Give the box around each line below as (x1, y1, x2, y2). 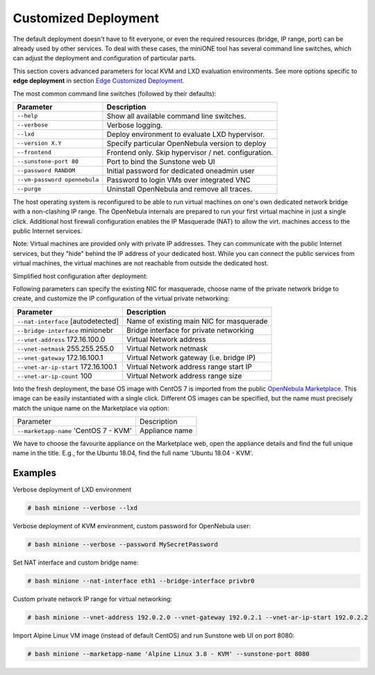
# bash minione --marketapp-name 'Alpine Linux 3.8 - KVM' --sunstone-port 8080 (27, 650, 310, 658)
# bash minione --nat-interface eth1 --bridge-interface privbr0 (27, 577, 255, 585)
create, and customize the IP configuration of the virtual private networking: (12, 294, 230, 302)
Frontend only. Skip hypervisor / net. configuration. (106, 147, 274, 157)
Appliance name (139, 425, 193, 435)
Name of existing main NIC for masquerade (126, 316, 268, 326)
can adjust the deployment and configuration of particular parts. (12, 54, 197, 63)
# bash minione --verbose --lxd (27, 504, 138, 512)
